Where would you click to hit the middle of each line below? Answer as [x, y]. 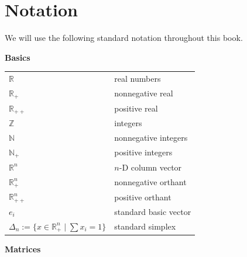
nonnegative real [144, 93]
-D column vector [150, 167]
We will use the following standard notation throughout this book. [124, 38]
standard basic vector [153, 211]
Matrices [23, 249]
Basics [18, 57]
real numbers [138, 79]
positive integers [143, 152]
